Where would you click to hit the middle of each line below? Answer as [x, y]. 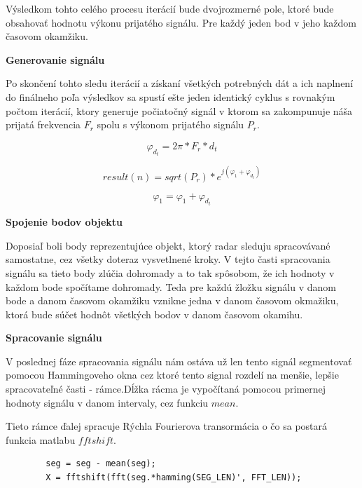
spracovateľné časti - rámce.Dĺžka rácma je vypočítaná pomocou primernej [166, 389]
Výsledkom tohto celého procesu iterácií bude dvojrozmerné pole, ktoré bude [170, 8]
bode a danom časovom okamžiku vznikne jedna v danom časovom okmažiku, [172, 300]
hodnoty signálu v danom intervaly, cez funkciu [107, 402]
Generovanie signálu [55, 59]
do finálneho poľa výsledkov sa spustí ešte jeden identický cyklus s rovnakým [170, 96]
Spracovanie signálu [54, 338]
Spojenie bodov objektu [64, 222]
